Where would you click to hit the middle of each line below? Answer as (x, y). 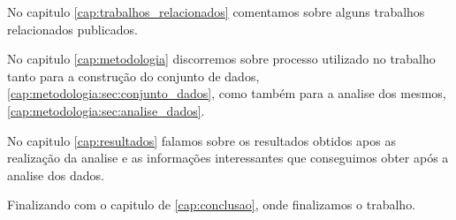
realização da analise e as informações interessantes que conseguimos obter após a (228, 158)
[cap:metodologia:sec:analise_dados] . (106, 110)
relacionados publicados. (72, 29)
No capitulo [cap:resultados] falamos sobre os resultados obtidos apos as (201, 140)
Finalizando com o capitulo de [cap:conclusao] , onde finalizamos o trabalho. (212, 205)
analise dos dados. (56, 174)
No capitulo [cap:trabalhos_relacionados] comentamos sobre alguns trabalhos (216, 11)
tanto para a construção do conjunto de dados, (133, 76)
